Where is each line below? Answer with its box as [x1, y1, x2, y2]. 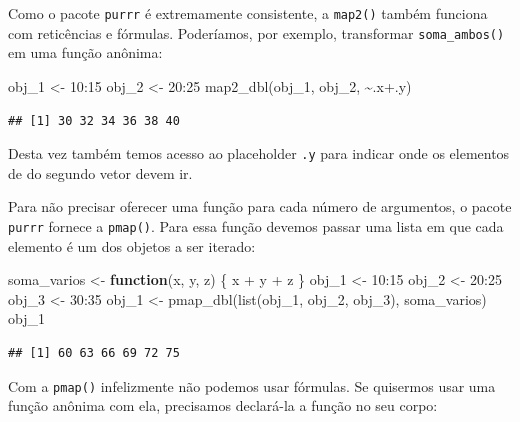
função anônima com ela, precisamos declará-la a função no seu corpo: [8, 395, 438, 416]
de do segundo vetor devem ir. [8, 162, 193, 183]
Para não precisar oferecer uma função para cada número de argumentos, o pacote [8, 196, 512, 217]
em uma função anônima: [8, 42, 163, 63]
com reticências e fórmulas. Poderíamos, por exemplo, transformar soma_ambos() [8, 22, 505, 43]
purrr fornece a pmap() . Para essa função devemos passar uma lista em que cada [8, 215, 504, 236]
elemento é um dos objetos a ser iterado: [8, 235, 256, 256]
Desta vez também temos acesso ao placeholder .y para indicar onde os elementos [8, 143, 510, 164]
